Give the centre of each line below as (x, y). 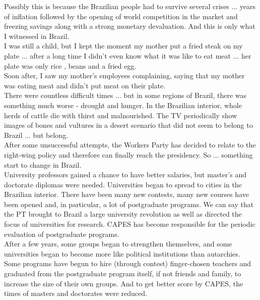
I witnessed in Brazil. (37, 36)
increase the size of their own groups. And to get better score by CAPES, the (124, 283)
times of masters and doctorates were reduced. (76, 293)
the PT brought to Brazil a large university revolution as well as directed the (123, 214)
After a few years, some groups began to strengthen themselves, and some (118, 244)
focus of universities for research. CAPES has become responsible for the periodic (130, 224)
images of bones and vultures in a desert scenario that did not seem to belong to (128, 125)
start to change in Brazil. (43, 164)
